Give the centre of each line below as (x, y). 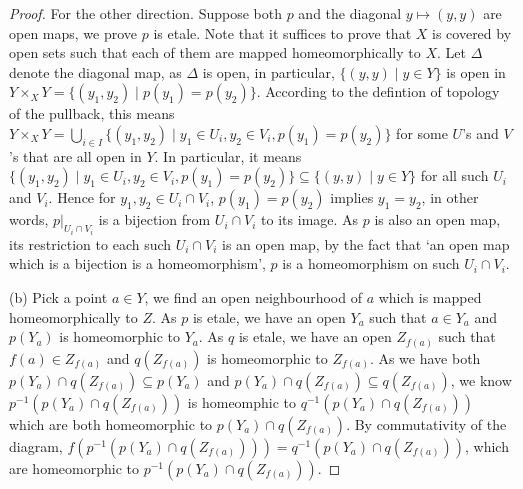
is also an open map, (437, 219)
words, (29, 219)
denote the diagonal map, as (95, 71)
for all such (454, 175)
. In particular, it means (228, 155)
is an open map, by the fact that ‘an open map (366, 243)
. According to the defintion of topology (378, 91)
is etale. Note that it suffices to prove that (282, 32)
